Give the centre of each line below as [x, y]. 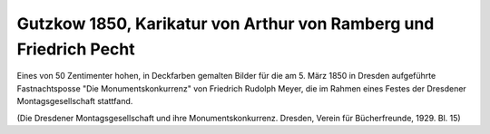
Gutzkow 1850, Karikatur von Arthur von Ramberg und [225, 24]
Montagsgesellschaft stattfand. [75, 101]
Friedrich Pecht [76, 49]
